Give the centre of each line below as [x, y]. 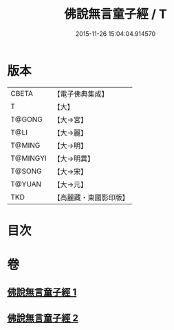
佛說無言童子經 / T [116, 14]
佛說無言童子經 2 [43, 318]
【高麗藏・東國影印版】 [91, 197]
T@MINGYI [29, 158]
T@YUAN [26, 184]
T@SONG [26, 171]
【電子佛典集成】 [81, 94]
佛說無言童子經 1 [42, 292]
